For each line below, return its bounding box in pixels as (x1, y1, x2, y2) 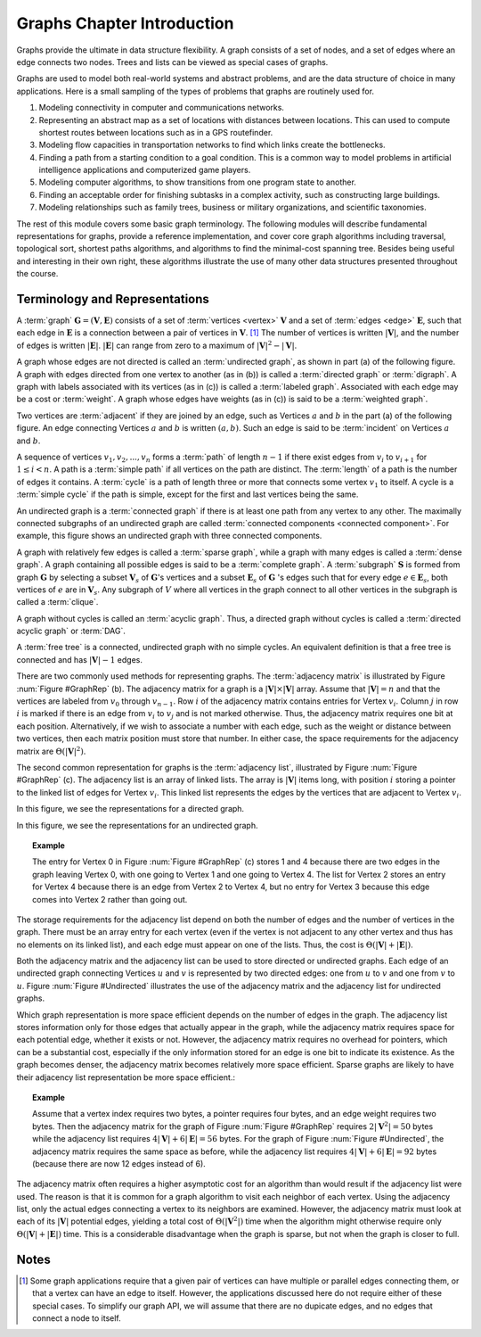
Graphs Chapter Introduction (16, 13, 234, 33)
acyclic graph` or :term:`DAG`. (16, 625, 126, 637)
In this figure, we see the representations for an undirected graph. (16, 820, 258, 830)
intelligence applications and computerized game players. (38, 165, 251, 176)
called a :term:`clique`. (16, 597, 99, 607)
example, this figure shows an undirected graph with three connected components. (16, 531, 322, 541)
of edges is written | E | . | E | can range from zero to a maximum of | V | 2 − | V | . (16, 339, 298, 351)
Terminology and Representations (16, 292, 209, 307)
